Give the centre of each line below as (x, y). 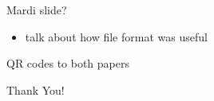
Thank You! (36, 89)
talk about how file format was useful (116, 36)
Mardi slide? (37, 10)
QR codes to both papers (68, 63)
